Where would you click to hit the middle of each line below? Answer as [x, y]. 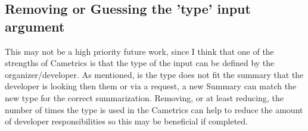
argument [35, 26]
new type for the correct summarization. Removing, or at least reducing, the [144, 97]
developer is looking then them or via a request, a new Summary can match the [151, 86]
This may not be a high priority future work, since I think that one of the [139, 51]
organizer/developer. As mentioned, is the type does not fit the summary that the [154, 74]
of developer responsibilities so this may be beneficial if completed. [127, 121]
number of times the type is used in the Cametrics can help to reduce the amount [154, 109]
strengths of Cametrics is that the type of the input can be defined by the [140, 63]
